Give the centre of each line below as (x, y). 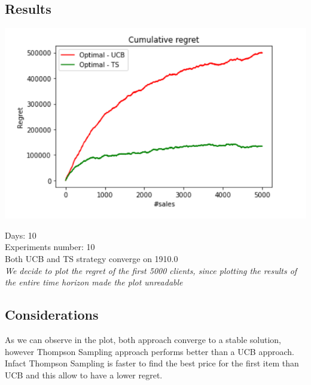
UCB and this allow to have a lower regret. (84, 375)
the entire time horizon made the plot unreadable (94, 282)
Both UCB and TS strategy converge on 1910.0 (92, 258)
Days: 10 (21, 235)
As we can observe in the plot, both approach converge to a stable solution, (143, 339)
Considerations (52, 315)
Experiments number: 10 (50, 247)
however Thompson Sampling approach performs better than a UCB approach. (150, 351)
